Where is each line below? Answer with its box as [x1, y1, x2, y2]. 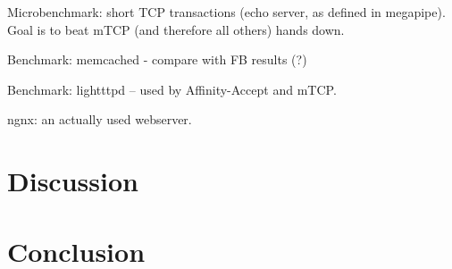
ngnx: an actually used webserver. [7, 110, 192, 129]
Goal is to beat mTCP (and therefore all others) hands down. [7, 20, 345, 38]
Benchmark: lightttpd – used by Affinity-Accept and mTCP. [7, 80, 337, 98]
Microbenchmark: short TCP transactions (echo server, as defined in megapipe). [7, 3, 446, 21]
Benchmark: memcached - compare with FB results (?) [7, 50, 307, 69]
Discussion [7, 163, 138, 199]
